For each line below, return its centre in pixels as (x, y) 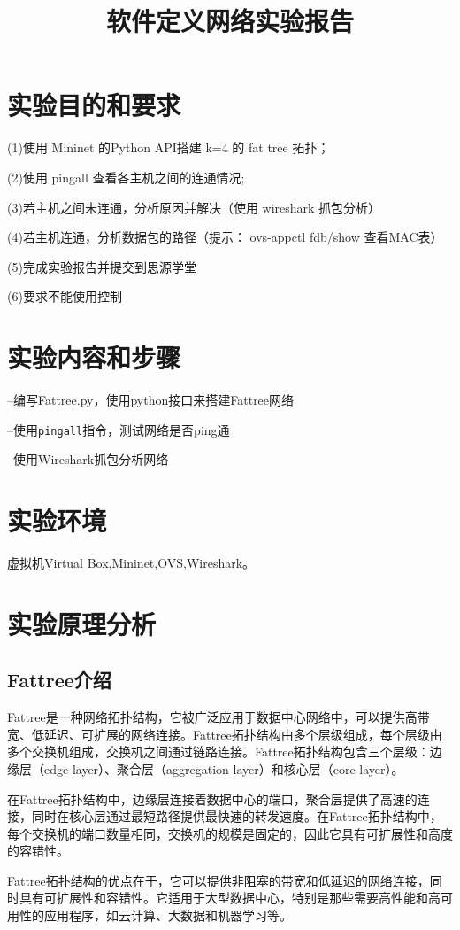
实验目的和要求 (94, 105)
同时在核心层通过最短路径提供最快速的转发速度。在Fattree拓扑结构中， (237, 816)
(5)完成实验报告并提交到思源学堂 (102, 266)
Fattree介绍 (59, 680)
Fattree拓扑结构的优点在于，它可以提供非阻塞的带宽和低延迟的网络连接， (218, 880)
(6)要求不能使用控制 (65, 296)
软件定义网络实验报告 (230, 21)
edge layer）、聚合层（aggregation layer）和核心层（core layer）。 (224, 768)
